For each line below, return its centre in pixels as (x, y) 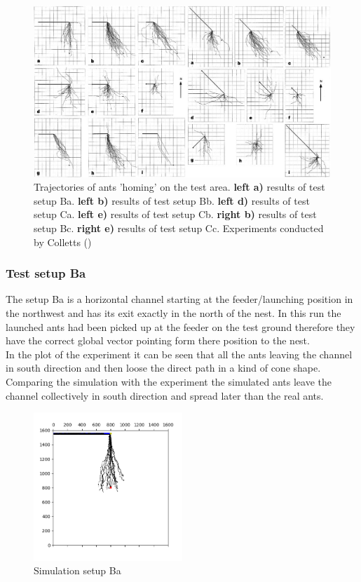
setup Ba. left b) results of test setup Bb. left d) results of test (172, 200)
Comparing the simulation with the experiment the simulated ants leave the (169, 382)
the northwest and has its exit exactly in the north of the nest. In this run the (173, 313)
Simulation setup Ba (77, 570)
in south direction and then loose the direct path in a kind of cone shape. (163, 368)
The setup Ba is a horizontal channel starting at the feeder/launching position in (179, 299)
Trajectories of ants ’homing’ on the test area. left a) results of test (179, 187)
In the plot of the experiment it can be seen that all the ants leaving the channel (179, 354)
